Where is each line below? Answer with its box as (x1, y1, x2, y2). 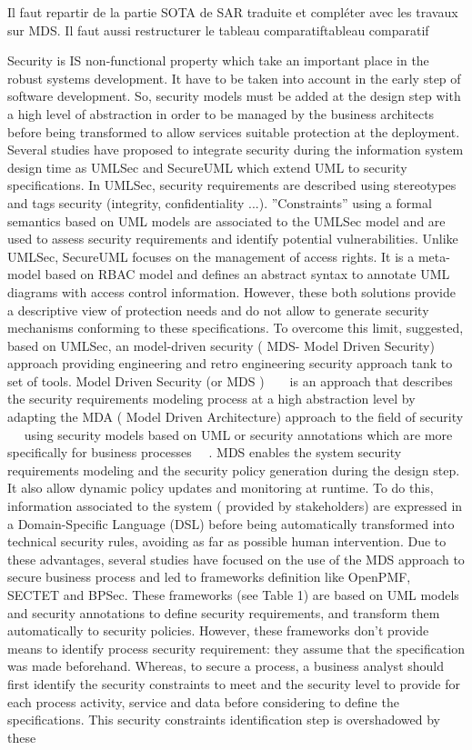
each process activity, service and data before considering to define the (7, 692, 399, 711)
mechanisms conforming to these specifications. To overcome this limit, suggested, (7, 318, 464, 337)
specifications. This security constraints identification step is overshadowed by (7, 710, 441, 729)
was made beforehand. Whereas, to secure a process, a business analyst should (7, 656, 445, 675)
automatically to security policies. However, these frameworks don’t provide (7, 621, 429, 640)
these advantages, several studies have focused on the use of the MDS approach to (7, 549, 465, 568)
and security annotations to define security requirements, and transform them (7, 603, 440, 622)
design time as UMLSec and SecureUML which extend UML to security (7, 157, 407, 176)
